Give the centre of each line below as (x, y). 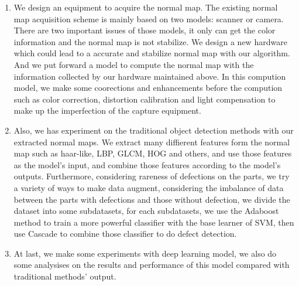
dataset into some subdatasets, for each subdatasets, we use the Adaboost (146, 211)
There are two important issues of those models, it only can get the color (145, 30)
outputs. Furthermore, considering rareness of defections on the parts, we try (152, 176)
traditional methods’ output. (65, 276)
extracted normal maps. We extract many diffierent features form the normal (152, 142)
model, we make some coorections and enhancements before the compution (148, 88)
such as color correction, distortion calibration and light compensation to (145, 99)
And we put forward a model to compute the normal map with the (134, 64)
